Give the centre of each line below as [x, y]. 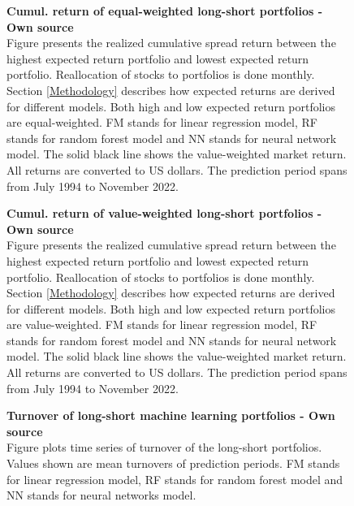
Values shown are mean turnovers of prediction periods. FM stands [173, 463]
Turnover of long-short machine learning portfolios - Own [171, 415]
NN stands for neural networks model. [101, 495]
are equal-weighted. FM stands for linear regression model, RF [162, 122]
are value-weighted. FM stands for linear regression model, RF [162, 324]
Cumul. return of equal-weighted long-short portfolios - [165, 11]
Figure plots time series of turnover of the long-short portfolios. [164, 447]
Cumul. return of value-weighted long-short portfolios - [164, 213]
